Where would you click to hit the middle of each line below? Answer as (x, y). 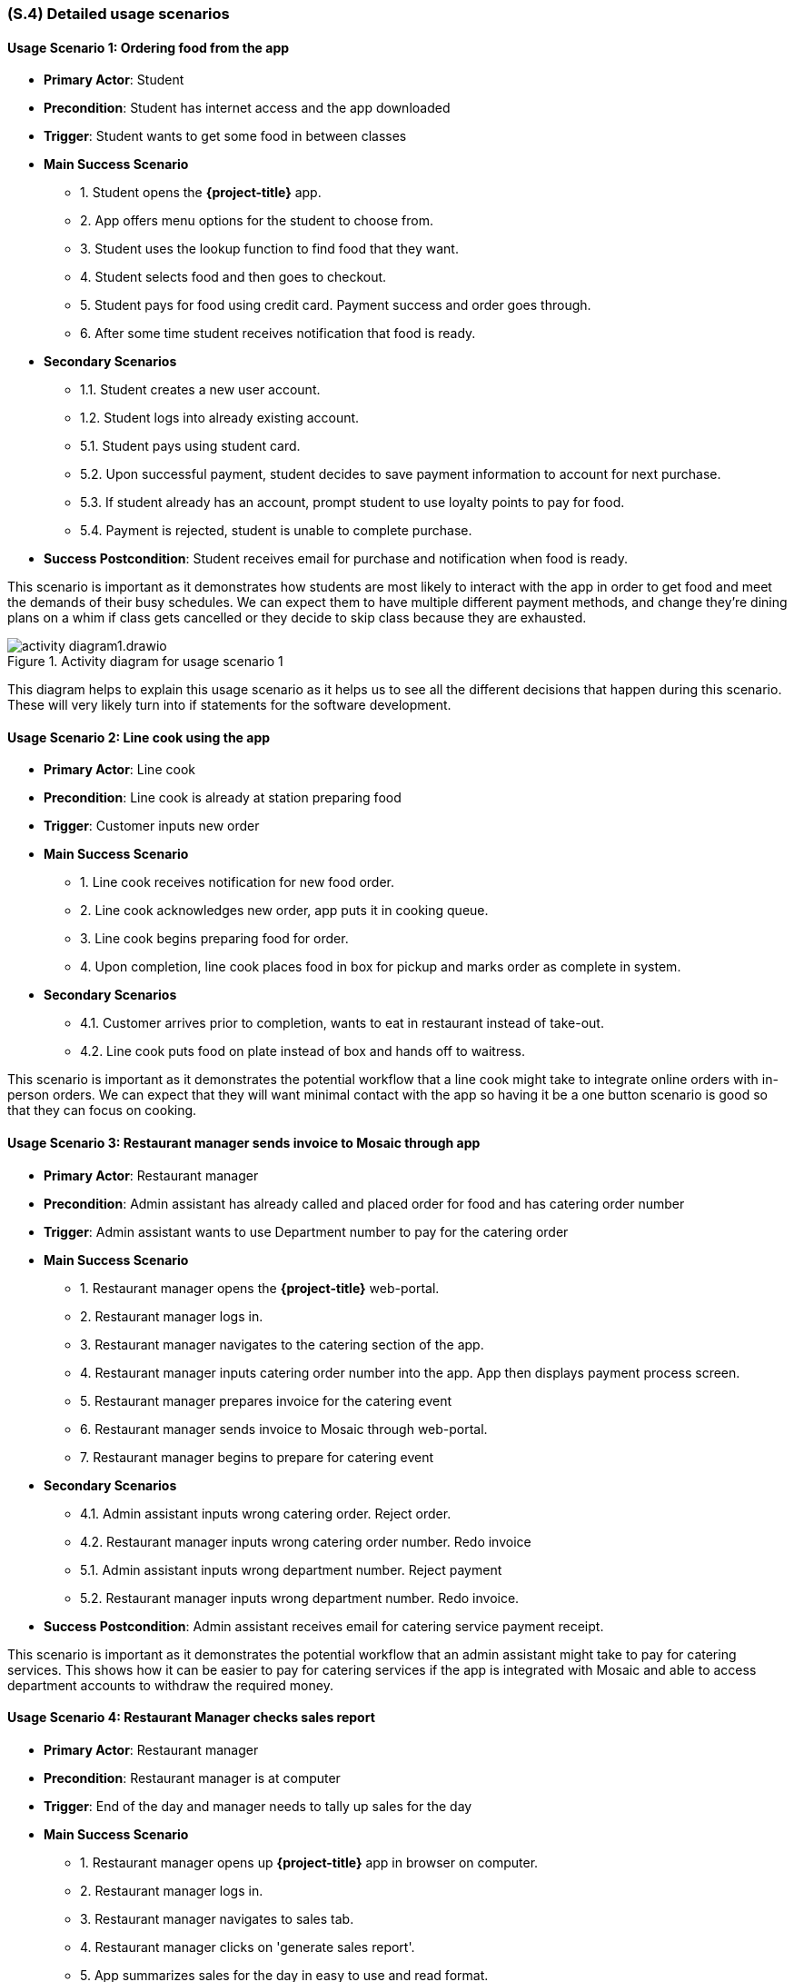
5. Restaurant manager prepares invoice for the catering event (266, 1400)
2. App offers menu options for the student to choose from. (257, 221)
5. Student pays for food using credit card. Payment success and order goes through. (336, 305)
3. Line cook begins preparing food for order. (214, 939)
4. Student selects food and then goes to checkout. (233, 277)
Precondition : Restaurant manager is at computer (192, 1778)
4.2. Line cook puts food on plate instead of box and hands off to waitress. (303, 1051)
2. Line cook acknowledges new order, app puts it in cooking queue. (284, 911)
